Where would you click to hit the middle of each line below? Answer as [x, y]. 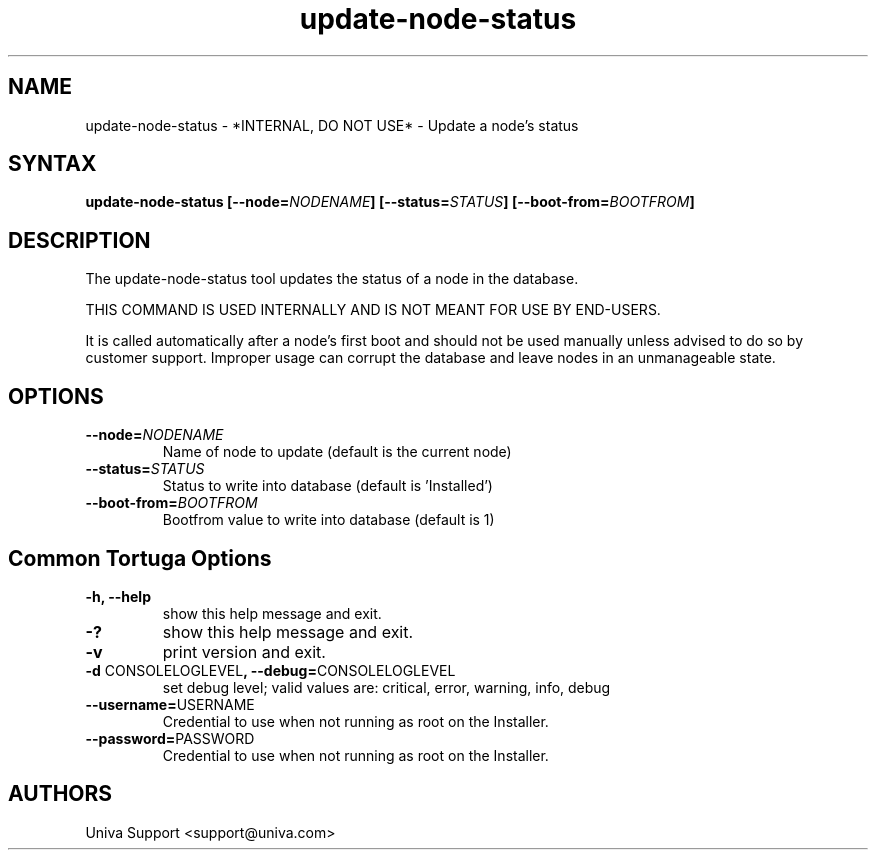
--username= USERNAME [170, 704]
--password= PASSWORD [170, 738]
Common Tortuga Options [140, 558]
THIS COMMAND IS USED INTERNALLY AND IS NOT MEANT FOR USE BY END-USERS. [373, 310]
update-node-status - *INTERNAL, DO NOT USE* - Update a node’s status [332, 125]
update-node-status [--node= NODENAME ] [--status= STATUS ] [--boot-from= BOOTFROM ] [390, 202]
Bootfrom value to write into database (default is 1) [328, 520]
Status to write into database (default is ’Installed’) [327, 486]
